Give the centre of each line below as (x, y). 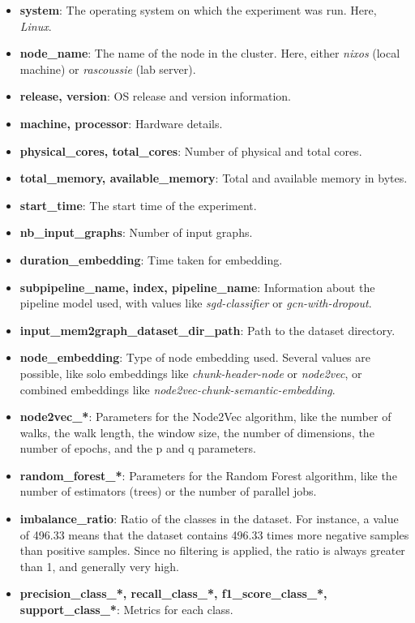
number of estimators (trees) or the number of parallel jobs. (168, 491)
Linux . (36, 26)
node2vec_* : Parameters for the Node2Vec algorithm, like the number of (205, 417)
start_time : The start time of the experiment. (138, 205)
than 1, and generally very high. (99, 566)
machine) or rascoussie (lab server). (108, 69)
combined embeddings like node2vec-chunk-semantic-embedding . (178, 389)
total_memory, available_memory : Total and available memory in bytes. (214, 178)
